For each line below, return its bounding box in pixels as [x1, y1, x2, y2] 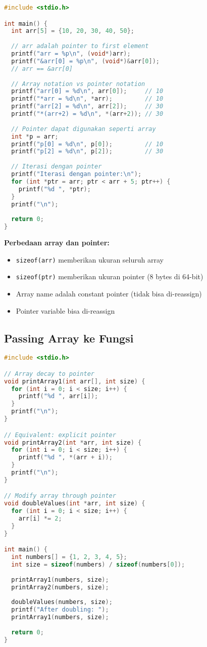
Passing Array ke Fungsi [4, 330, 134, 346]
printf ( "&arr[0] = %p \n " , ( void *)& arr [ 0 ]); [11, 57, 160, 65]
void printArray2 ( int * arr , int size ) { [4, 439, 142, 446]
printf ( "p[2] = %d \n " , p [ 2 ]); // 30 [11, 148, 164, 155]
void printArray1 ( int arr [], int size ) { [4, 377, 145, 385]
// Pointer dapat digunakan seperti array [11, 125, 156, 133]
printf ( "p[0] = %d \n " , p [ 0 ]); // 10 [11, 140, 164, 148]
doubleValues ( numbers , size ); [11, 598, 113, 606]
